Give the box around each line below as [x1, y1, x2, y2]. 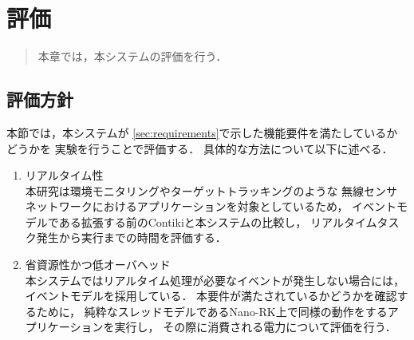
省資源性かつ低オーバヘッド [25, 256, 171, 273]
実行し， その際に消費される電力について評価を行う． [114, 318, 396, 335]
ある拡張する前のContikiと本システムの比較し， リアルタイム [58, 213, 377, 230]
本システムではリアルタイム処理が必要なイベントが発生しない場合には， [25, 271, 404, 288]
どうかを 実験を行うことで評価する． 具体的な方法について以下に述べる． [6, 140, 393, 156]
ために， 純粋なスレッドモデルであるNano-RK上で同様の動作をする [36, 302, 388, 319]
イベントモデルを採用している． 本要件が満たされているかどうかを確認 [25, 287, 397, 304]
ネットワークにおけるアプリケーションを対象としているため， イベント [25, 198, 397, 215]
